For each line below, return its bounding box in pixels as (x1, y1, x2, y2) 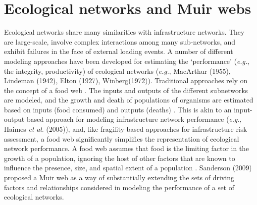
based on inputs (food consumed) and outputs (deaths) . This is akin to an (4, 104, 232, 114)
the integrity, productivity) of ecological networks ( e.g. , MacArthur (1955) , (4, 65, 231, 76)
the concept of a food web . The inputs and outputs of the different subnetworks (4, 85, 248, 95)
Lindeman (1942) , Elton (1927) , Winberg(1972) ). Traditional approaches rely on (4, 75, 248, 86)
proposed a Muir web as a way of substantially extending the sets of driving (4, 172, 234, 183)
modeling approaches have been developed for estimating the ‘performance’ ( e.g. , (4, 55, 250, 66)
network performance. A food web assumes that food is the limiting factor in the (4, 143, 249, 154)
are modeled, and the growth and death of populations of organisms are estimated (4, 95, 254, 105)
